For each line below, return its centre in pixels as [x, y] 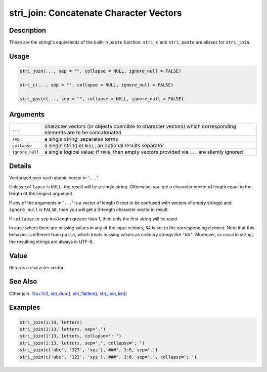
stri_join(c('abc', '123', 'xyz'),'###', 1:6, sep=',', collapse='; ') [108, 357]
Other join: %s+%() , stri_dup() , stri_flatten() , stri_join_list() [68, 293]
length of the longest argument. [41, 194]
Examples [25, 308]
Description [28, 30]
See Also [23, 282]
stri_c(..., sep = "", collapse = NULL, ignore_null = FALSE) [96, 85]
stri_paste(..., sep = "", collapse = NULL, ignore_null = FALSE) [102, 99]
